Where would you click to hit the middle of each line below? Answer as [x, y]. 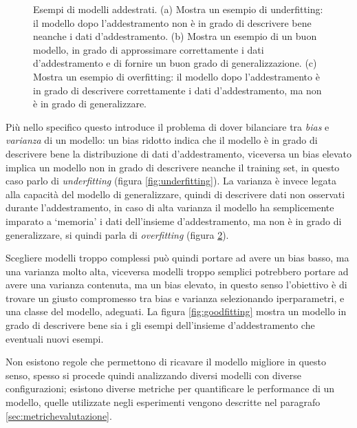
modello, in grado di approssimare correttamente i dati [149, 49]
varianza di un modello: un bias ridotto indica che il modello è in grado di [162, 140]
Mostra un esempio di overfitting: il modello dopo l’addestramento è [176, 76]
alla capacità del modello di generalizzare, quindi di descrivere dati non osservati [175, 194]
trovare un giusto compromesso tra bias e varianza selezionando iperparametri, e [175, 298]
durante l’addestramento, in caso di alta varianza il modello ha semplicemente [170, 207]
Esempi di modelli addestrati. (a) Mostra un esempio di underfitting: [178, 9]
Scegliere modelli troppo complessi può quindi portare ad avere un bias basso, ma [177, 258]
